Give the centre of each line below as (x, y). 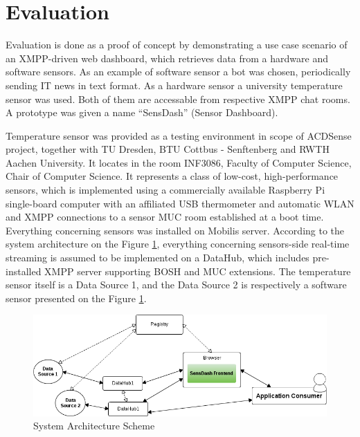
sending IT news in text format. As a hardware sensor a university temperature (174, 85)
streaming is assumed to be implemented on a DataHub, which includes (157, 258)
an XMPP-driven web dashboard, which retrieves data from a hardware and (167, 58)
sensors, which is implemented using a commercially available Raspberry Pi (165, 190)
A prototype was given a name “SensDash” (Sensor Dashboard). (142, 112)
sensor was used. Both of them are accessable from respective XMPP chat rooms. (178, 99)
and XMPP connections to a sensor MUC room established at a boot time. (165, 217)
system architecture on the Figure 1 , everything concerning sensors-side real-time (178, 244)
